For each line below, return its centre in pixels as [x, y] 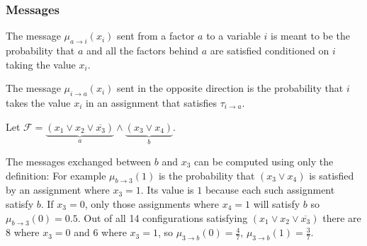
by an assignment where [58, 190]
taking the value [41, 64]
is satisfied [332, 175]
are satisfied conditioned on [270, 51]
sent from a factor [156, 36]
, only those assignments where [152, 204]
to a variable [233, 36]
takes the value [38, 102]
